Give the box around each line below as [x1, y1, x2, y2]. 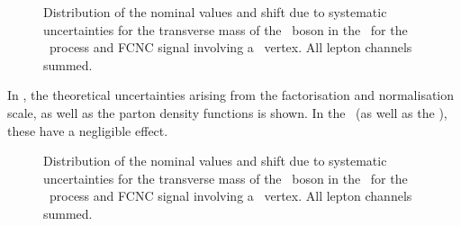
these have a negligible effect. [7, 121, 168, 140]
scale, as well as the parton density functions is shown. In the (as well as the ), [7, 103, 447, 122]
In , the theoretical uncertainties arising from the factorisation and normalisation [7, 86, 455, 104]
